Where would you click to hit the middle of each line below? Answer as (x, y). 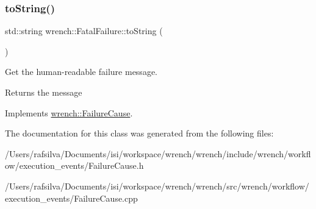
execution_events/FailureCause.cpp (71, 198)
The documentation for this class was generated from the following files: (139, 133)
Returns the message (44, 92)
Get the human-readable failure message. (81, 72)
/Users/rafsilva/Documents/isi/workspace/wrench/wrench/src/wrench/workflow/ (157, 186)
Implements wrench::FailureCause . (69, 112)
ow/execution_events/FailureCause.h (74, 165)
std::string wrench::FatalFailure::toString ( (84, 31)
